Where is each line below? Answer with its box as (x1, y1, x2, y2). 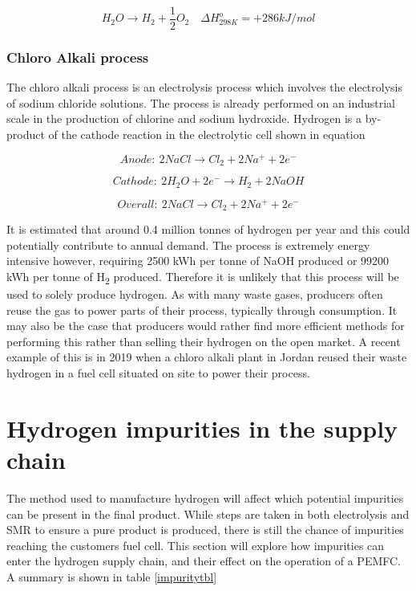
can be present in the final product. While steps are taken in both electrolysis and (6, 505, 410, 522)
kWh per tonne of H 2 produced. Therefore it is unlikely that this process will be (6, 267, 399, 287)
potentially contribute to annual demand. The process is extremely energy (6, 236, 370, 253)
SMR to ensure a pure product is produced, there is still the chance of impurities (6, 521, 404, 538)
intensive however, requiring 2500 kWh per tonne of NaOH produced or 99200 (6, 252, 390, 269)
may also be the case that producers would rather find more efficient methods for (6, 317, 405, 334)
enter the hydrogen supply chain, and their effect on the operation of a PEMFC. (6, 552, 402, 569)
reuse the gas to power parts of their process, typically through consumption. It (6, 301, 398, 318)
